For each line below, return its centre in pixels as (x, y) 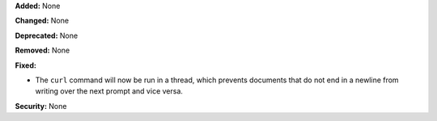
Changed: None (42, 21)
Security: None (41, 106)
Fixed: (25, 65)
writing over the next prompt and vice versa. (109, 91)
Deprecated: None (47, 35)
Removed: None (42, 50)
